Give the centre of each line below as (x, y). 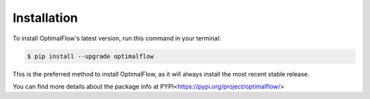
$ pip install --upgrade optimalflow (90, 56)
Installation (45, 18)
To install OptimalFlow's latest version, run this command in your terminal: (117, 38)
